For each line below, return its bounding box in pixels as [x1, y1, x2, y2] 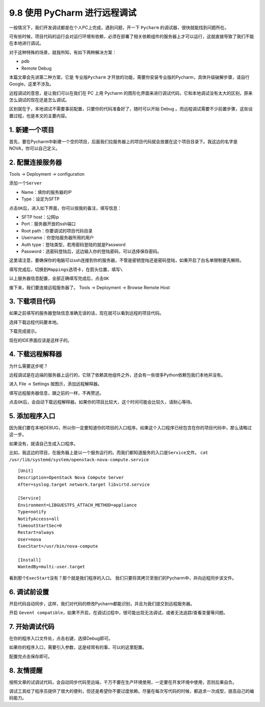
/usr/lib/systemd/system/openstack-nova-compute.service [9, 457, 149, 462]
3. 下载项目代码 [9, 297, 56, 306]
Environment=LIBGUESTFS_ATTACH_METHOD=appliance [18, 502, 137, 508]
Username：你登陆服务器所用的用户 [21, 235, 94, 240]
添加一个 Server [9, 180, 42, 186]
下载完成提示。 [9, 328, 39, 334]
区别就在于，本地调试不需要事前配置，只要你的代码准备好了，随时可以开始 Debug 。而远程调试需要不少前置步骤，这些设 [9, 106, 253, 112]
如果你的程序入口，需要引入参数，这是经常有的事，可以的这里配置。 [9, 644, 147, 650]
